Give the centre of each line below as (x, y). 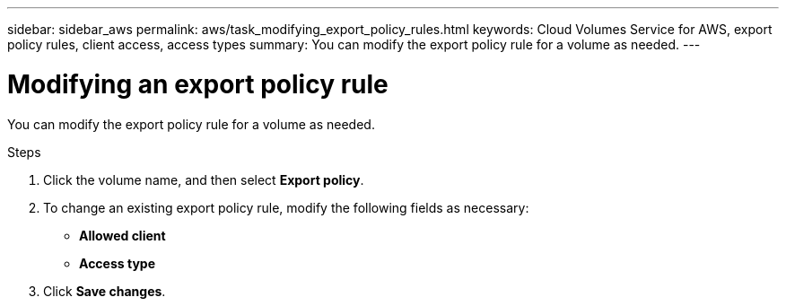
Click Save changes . (105, 291)
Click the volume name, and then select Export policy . (204, 179)
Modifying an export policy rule (198, 84)
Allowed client (122, 235)
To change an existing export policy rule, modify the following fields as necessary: (286, 207)
